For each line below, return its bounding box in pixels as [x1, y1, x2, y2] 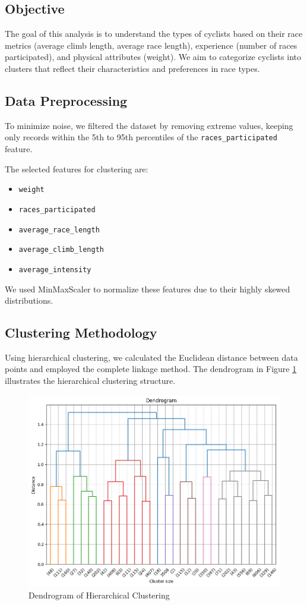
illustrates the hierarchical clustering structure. [5, 374, 176, 387]
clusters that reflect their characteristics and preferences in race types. [5, 62, 260, 74]
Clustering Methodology [5, 323, 157, 342]
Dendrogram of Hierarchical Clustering [29, 588, 170, 601]
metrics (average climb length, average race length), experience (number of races [5, 39, 297, 51]
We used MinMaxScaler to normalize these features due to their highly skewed [5, 282, 290, 295]
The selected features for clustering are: [5, 162, 148, 175]
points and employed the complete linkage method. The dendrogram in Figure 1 [5, 363, 297, 375]
